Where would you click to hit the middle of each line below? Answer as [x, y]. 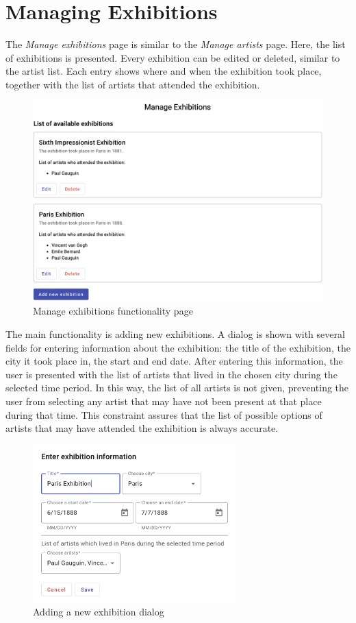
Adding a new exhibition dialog [99, 612]
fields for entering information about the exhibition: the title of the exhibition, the [178, 347]
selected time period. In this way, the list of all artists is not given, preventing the [177, 388]
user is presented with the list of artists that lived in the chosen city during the [171, 374]
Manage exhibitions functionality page [113, 311]
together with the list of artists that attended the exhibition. [133, 84]
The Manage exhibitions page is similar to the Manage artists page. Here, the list [176, 44]
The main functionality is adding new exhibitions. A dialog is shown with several [175, 334]
